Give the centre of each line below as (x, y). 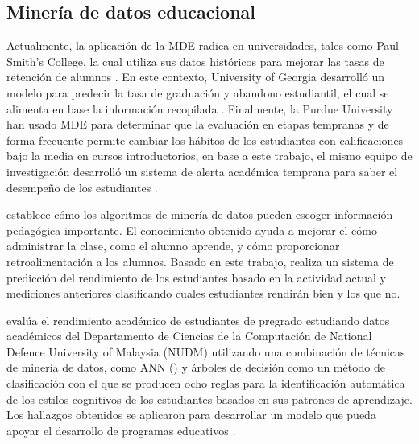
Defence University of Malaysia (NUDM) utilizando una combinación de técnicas (206, 351)
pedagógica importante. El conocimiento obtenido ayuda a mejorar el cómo (192, 230)
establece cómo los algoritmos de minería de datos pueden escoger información (200, 214)
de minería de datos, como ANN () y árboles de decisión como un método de (196, 367)
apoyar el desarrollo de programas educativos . (121, 430)
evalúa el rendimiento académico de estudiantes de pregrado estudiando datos (198, 320)
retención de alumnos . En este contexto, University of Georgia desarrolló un (196, 77)
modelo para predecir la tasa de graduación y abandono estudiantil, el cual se (198, 92)
